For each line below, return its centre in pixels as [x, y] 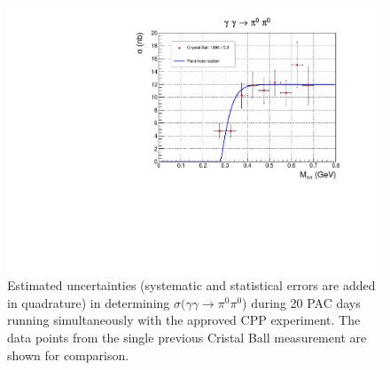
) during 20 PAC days [301, 302]
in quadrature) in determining [89, 302]
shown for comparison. [68, 354]
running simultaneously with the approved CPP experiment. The [184, 320]
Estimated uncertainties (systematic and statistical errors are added [191, 285]
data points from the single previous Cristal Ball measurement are [187, 338]
